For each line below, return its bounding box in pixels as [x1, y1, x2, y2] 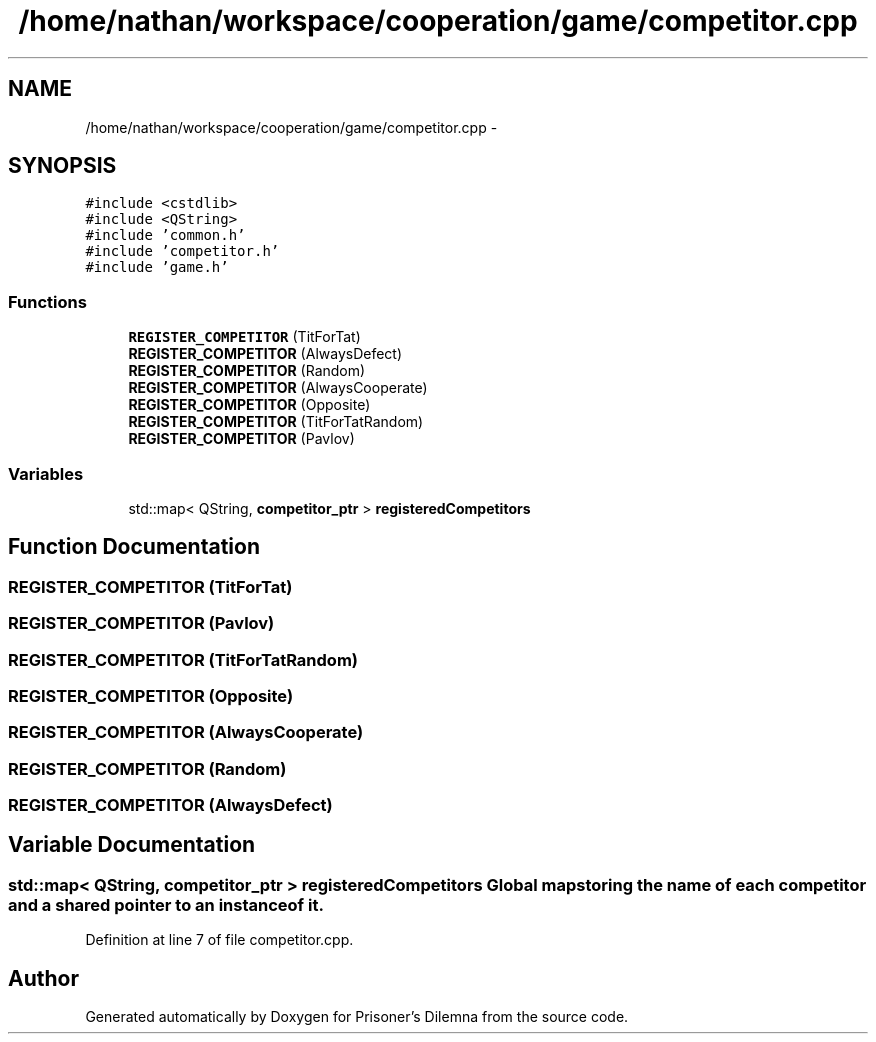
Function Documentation [8, 534, 260, 560]
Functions [8, 291, 87, 312]
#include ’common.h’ [85, 227, 246, 244]
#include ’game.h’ [85, 259, 229, 276]
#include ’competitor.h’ [85, 243, 280, 260]
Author [8, 965, 79, 991]
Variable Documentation [8, 832, 256, 858]
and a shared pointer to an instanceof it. [8, 894, 324, 915]
